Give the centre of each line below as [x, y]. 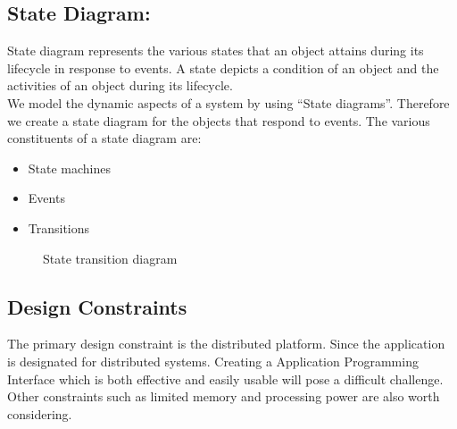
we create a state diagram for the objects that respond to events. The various [219, 120]
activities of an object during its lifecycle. [120, 85]
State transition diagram [110, 258]
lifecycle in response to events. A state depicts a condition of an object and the [223, 67]
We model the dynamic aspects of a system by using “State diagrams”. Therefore [228, 102]
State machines [70, 168]
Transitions [59, 227]
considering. [40, 413]
